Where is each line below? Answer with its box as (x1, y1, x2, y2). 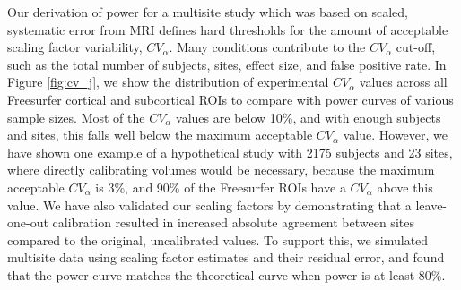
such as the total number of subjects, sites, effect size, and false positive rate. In (7, 55, 447, 73)
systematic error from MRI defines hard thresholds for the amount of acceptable (7, 20, 448, 38)
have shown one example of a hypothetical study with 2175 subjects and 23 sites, (7, 142, 453, 161)
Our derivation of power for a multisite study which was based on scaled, (7, 3, 408, 21)
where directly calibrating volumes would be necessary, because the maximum (7, 160, 435, 179)
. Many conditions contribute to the (169, 38, 366, 56)
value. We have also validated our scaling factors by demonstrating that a (7, 195, 412, 214)
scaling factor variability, (7, 38, 143, 56)
